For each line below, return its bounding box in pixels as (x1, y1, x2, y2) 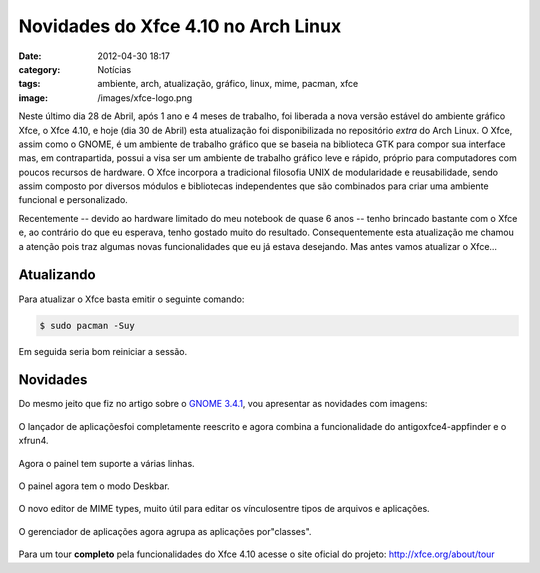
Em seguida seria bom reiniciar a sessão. (18, 345, 188, 357)
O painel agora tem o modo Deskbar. (18, 480, 170, 492)
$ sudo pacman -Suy (39, 320, 135, 331)
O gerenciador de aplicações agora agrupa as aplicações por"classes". (18, 525, 312, 537)
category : (18, 63, 61, 75)
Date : (18, 50, 42, 62)
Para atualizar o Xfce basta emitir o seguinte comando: (18, 293, 245, 305)
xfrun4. (18, 435, 49, 447)
